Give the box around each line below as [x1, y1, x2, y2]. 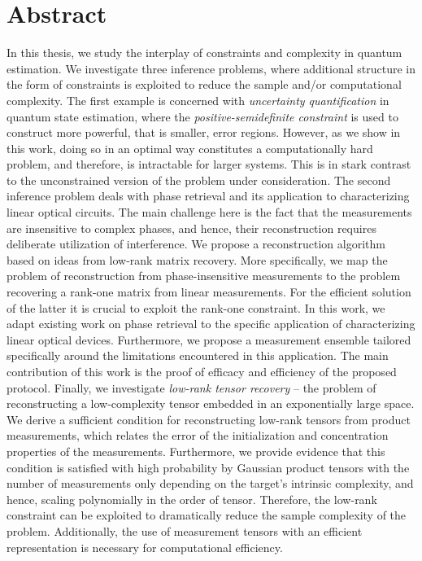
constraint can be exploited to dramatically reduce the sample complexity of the [7, 506, 407, 524]
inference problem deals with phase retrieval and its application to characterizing [7, 187, 410, 204]
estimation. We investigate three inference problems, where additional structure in [7, 59, 415, 77]
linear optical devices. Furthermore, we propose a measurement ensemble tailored [7, 331, 411, 348]
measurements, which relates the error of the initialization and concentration [7, 427, 389, 444]
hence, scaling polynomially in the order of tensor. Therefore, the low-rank [7, 490, 377, 507]
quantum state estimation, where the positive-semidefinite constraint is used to [7, 107, 398, 125]
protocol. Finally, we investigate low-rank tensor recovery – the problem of [7, 379, 376, 396]
